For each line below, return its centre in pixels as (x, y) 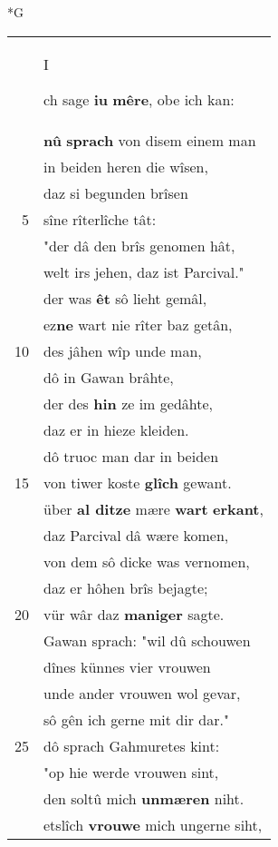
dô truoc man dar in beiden (131, 456)
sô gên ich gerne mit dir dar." (136, 719)
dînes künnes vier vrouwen (127, 666)
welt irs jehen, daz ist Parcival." (144, 271)
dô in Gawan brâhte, (109, 377)
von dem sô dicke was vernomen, (147, 561)
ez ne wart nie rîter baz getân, (138, 324)
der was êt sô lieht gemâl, (125, 298)
